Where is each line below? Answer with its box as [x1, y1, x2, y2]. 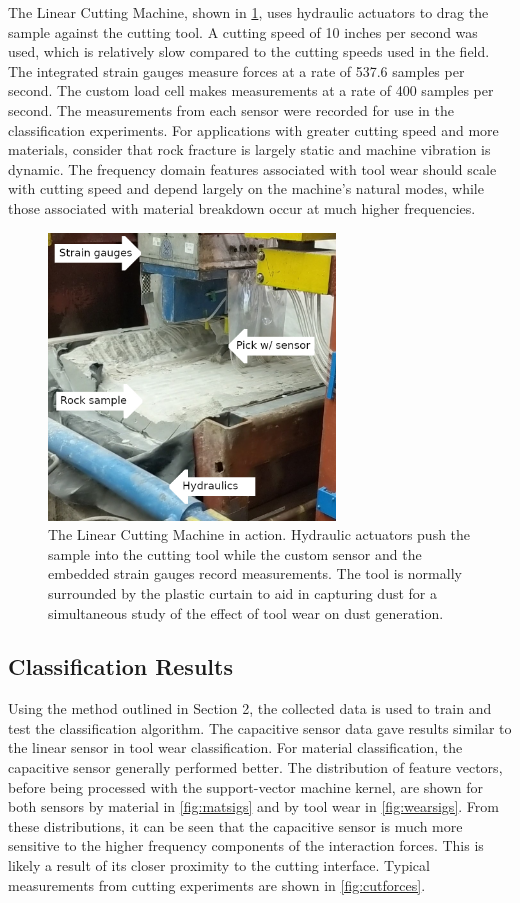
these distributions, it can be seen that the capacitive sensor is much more [8, 815, 463, 836]
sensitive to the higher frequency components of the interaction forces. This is [8, 835, 484, 856]
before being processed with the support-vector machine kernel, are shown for [8, 776, 484, 797]
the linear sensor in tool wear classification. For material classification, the [8, 737, 463, 758]
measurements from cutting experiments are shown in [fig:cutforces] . [8, 874, 426, 895]
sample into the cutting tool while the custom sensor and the [48, 543, 422, 564]
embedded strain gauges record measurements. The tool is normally [48, 563, 462, 584]
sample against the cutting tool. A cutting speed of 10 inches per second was [8, 21, 478, 42]
